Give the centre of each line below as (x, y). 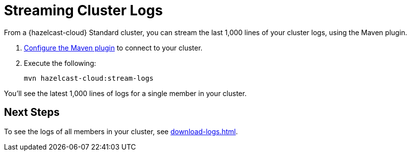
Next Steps (32, 112)
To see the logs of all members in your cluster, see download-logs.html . (121, 131)
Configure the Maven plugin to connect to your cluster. (113, 48)
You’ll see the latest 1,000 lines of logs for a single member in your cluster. (125, 93)
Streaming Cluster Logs (83, 10)
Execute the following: (60, 63)
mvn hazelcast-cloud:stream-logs (89, 78)
